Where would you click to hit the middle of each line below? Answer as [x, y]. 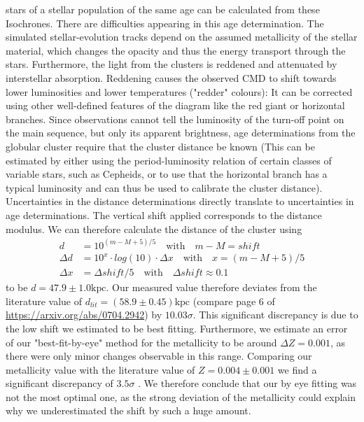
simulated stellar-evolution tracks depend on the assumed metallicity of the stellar [182, 37]
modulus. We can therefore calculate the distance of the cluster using [154, 228]
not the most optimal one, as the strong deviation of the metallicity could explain [181, 396]
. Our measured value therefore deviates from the [211, 287]
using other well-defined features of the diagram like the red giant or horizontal [175, 105]
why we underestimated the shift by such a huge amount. [128, 410]
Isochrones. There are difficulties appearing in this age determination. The [165, 23]
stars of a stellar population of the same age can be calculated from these [163, 9]
